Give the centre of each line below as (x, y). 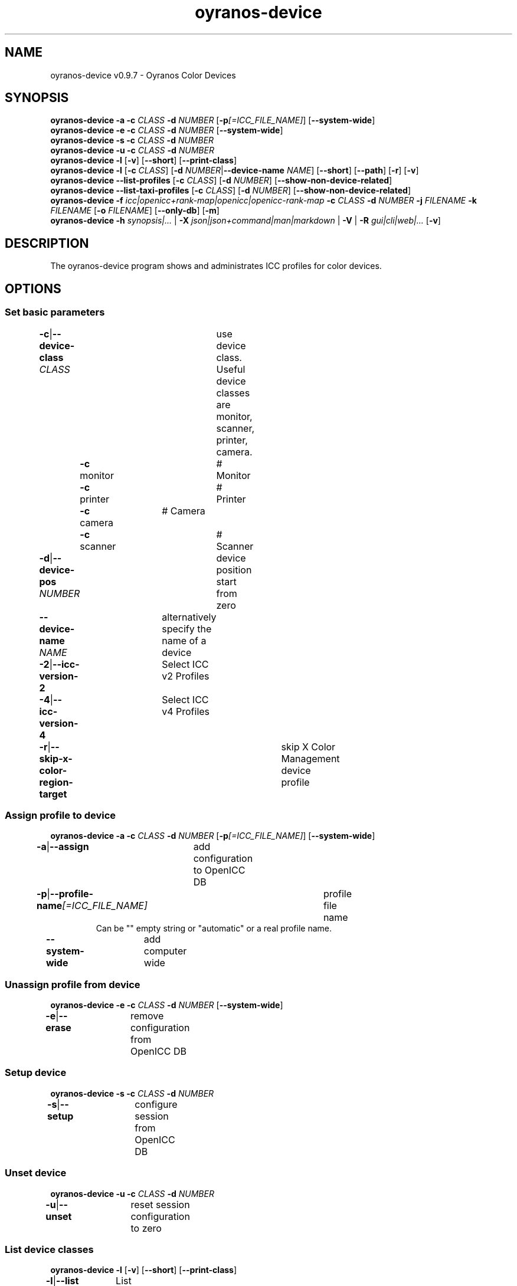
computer (165, 951)
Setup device (36, 1073)
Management (310, 758)
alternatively (189, 617)
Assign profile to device (60, 815)
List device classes (49, 1249)
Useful (231, 369)
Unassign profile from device (73, 984)
